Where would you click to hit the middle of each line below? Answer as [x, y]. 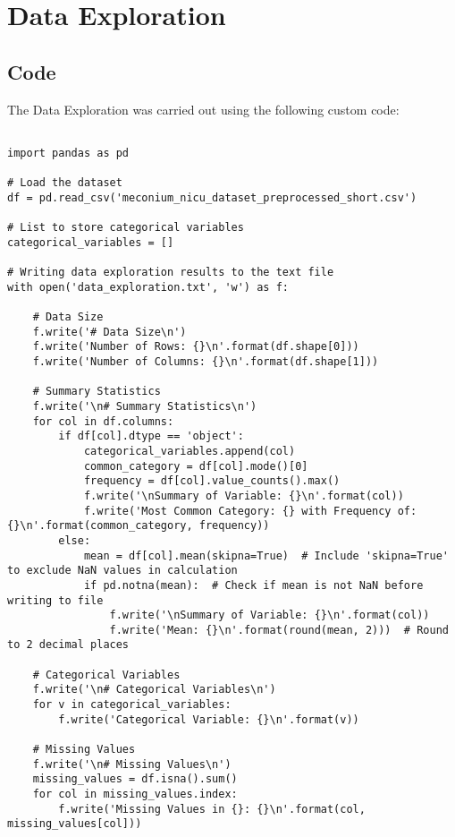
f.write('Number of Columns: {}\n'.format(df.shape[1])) [206, 362]
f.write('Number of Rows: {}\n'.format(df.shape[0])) [196, 347]
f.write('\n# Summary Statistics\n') [145, 406]
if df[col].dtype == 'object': [151, 436]
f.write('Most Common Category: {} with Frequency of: [250, 511]
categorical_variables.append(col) [190, 451]
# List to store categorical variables [126, 228]
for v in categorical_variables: [132, 705]
